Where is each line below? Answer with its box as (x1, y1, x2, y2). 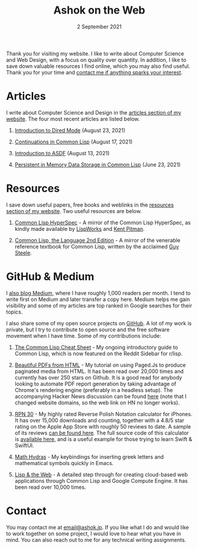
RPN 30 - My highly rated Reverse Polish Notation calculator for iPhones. (14, 410, 193, 417)
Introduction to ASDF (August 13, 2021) (14, 149, 110, 156)
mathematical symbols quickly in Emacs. (14, 459, 114, 466)
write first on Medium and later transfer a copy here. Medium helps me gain (6, 296, 190, 303)
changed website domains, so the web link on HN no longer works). (14, 399, 180, 406)
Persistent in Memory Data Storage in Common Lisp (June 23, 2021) (14, 161, 181, 168)
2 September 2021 (76, 23, 122, 30)
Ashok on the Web (53, 4, 146, 17)
